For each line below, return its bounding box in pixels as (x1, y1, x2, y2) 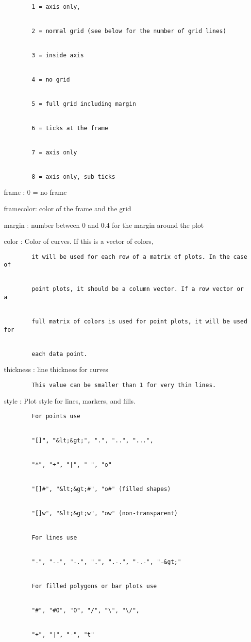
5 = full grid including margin (32, 100, 136, 107)
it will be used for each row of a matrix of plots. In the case (32, 253, 248, 260)
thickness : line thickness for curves (4, 364, 108, 374)
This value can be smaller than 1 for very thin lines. (32, 381, 216, 389)
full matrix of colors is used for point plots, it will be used (32, 318, 248, 325)
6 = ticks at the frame (32, 124, 108, 132)
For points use (32, 413, 81, 420)
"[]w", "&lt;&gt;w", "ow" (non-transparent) (32, 510, 178, 517)
